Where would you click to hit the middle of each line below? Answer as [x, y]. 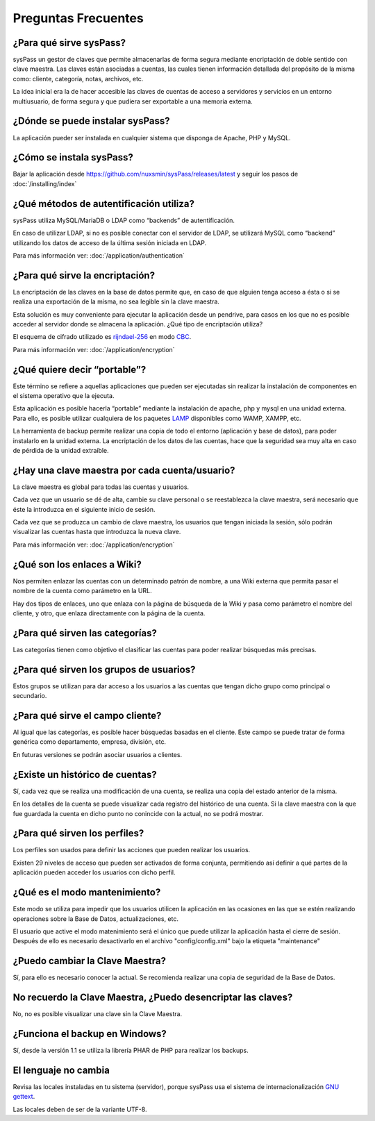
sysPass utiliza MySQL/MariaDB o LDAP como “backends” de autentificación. [124, 220]
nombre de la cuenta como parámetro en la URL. [82, 591]
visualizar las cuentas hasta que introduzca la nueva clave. [97, 532]
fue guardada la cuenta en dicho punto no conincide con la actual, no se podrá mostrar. [138, 813]
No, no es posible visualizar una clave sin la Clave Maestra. [98, 1014]
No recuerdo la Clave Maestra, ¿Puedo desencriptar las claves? [153, 998]
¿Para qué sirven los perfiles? [78, 833]
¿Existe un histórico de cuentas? [85, 774]
